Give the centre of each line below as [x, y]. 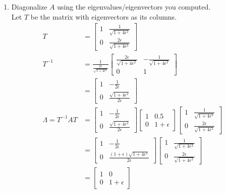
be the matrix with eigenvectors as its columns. [104, 16]
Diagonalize [29, 7]
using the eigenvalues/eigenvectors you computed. [134, 7]
